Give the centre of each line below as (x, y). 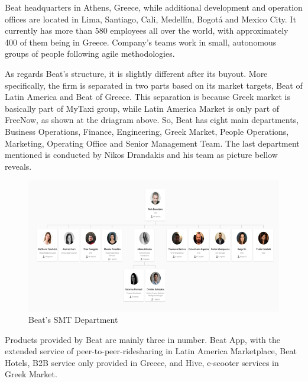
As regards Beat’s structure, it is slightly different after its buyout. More (136, 73)
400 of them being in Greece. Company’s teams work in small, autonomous (141, 42)
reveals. (18, 166)
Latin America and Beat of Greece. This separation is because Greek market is (147, 97)
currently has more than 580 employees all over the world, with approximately (147, 30)
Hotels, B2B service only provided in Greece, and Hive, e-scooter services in (142, 362)
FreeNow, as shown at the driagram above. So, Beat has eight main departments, (152, 120)
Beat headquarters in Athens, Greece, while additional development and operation (154, 7)
